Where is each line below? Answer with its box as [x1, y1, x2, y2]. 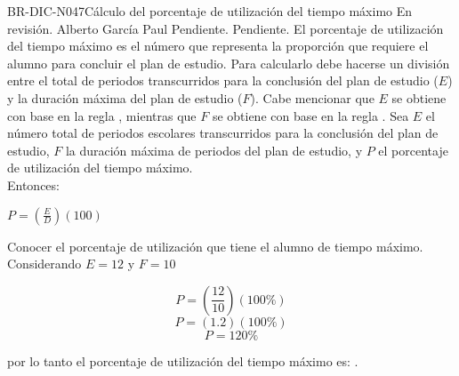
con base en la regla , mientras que [7, 106, 197, 124]
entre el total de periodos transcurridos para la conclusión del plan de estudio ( [7, 71, 439, 90]
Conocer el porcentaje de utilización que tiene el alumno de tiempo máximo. [7, 236, 423, 255]
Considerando [7, 254, 82, 273]
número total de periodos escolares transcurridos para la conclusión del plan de [7, 124, 439, 142]
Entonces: [7, 175, 60, 194]
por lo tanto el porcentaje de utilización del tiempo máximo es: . [7, 351, 358, 370]
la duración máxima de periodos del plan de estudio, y [65, 140, 363, 159]
